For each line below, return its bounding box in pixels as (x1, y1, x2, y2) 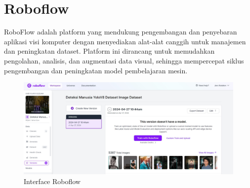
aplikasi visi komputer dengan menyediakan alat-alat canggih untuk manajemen (4, 36, 246, 46)
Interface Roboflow (24, 176, 81, 186)
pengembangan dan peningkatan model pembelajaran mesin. (4, 65, 188, 75)
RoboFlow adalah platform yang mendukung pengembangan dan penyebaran (4, 27, 237, 37)
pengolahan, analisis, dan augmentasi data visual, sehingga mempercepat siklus (4, 55, 244, 65)
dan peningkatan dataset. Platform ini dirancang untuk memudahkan (4, 46, 215, 56)
